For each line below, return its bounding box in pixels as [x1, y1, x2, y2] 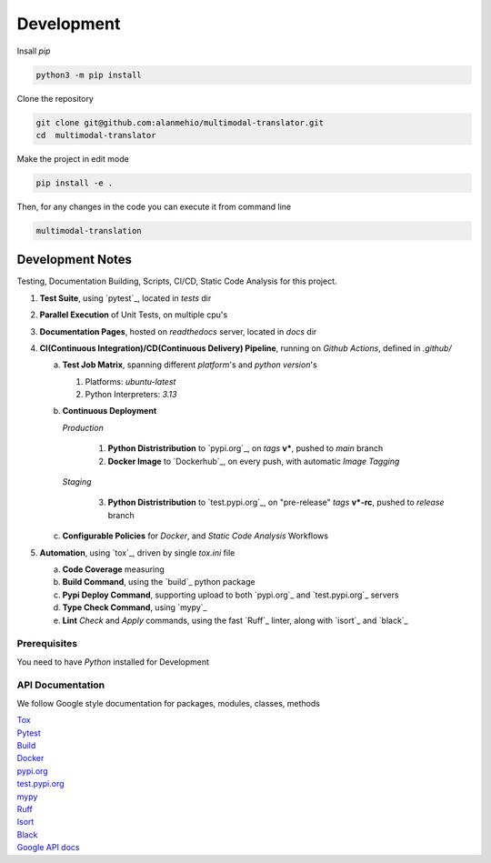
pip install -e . [35, 177, 114, 188]
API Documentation [16, 678, 105, 691]
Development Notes [16, 252, 132, 267]
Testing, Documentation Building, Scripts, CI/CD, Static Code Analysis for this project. [16, 276, 337, 286]
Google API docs [16, 842, 80, 853]
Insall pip [16, 45, 51, 56]
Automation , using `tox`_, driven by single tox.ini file [39, 547, 235, 558]
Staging [62, 477, 92, 487]
